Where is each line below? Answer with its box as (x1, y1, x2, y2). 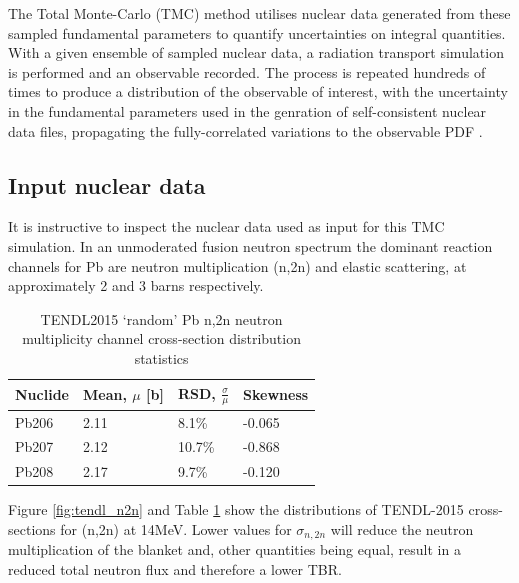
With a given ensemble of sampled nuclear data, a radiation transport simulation (8, 42, 504, 63)
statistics (134, 347, 189, 368)
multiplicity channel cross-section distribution (22, 328, 301, 349)
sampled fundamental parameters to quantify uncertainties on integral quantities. (8, 22, 506, 43)
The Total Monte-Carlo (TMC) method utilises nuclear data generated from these (8, 3, 511, 23)
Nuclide (15, 384, 69, 405)
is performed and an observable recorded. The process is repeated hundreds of (8, 61, 486, 82)
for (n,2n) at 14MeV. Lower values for (60, 518, 292, 539)
